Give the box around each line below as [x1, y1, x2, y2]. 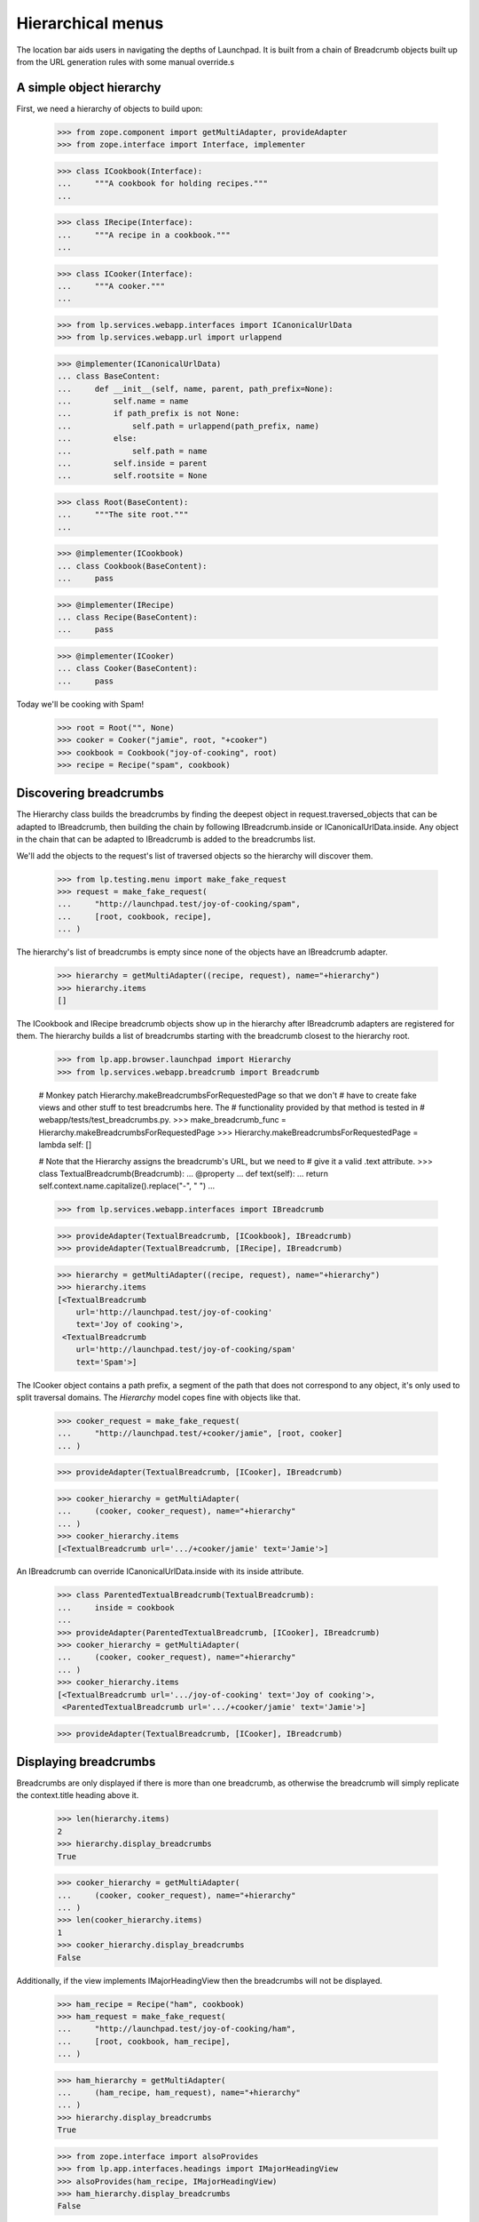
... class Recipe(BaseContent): [57, 612, 199, 622]
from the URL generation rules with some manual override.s [16, 56, 235, 67]
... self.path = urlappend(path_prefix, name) [57, 420, 319, 431]
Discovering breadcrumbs [16, 786, 164, 801]
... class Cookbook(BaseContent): [57, 561, 208, 571]
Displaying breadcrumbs [16, 1754, 156, 1769]
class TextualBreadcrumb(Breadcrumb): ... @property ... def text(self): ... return [38, 1168, 328, 1179]
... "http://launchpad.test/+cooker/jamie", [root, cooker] [57, 1428, 343, 1439]
